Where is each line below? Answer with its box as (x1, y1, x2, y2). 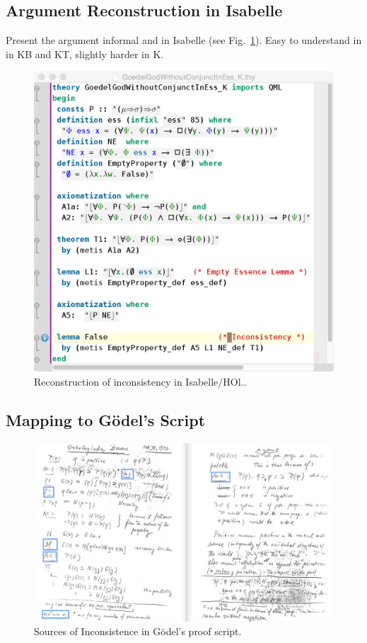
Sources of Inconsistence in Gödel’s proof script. (34, 624, 242, 639)
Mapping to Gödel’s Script (6, 408, 206, 430)
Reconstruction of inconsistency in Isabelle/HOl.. (34, 374, 247, 388)
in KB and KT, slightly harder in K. (6, 46, 164, 61)
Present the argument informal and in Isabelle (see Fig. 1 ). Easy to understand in (6, 33, 362, 47)
